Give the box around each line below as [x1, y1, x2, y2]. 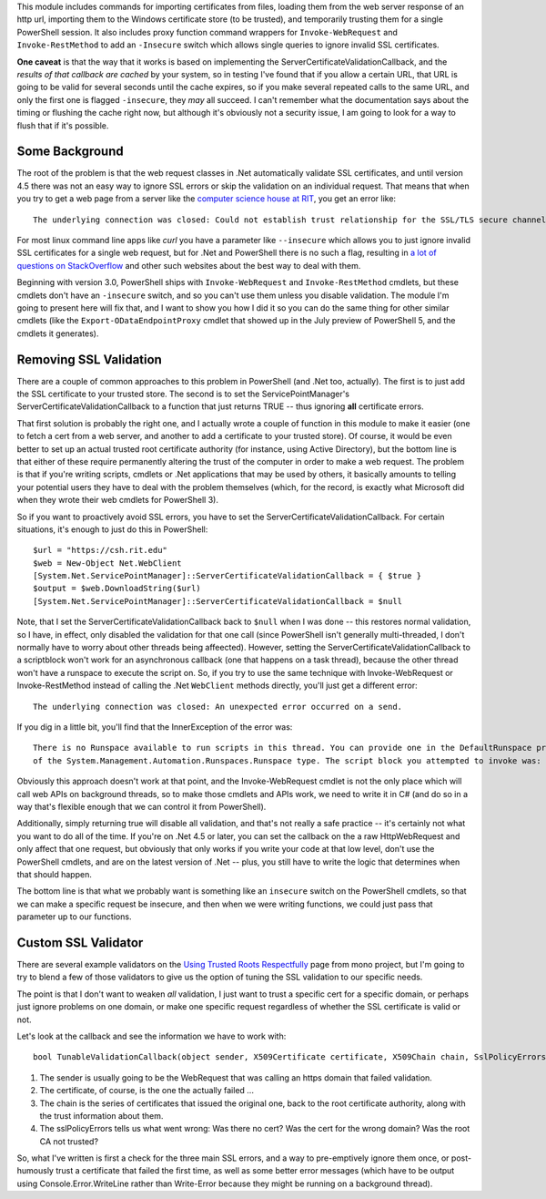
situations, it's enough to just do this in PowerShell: [16, 524, 208, 535]
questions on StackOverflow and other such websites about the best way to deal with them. [16, 260, 361, 271]
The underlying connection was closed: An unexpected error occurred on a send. [33, 702, 403, 712]
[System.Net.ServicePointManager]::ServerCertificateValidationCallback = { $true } [33, 570, 422, 581]
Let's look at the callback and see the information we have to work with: [16, 1030, 287, 1041]
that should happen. [16, 868, 93, 879]
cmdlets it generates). [16, 328, 99, 339]
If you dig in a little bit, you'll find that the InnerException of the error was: [16, 722, 293, 733]
